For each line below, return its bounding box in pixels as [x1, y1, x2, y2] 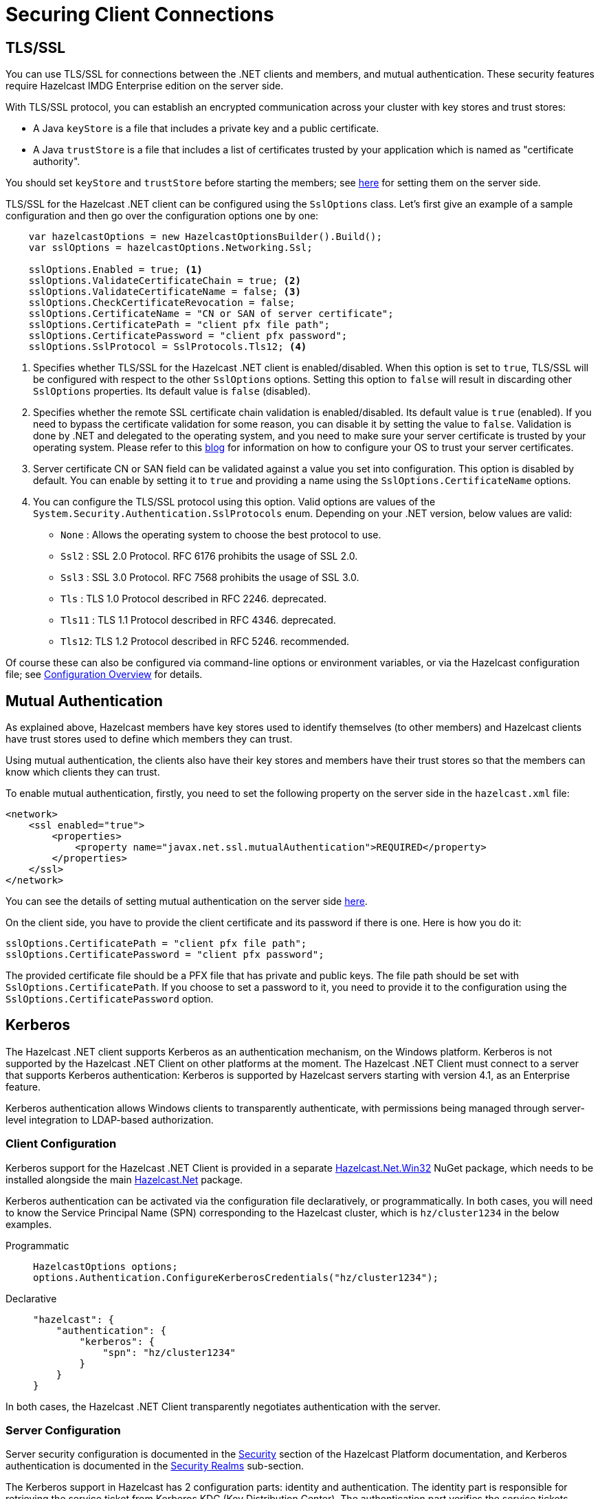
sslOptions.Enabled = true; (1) [28, 264, 203, 276]
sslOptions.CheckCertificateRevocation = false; [28, 297, 296, 309]
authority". [33, 155, 80, 168]
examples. [5, 1218, 52, 1230]
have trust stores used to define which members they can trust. [5, 733, 293, 745]
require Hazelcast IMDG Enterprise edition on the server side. [5, 80, 284, 92]
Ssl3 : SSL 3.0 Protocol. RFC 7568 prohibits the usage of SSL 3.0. [60, 571, 359, 584]
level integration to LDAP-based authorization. [5, 1113, 214, 1126]
